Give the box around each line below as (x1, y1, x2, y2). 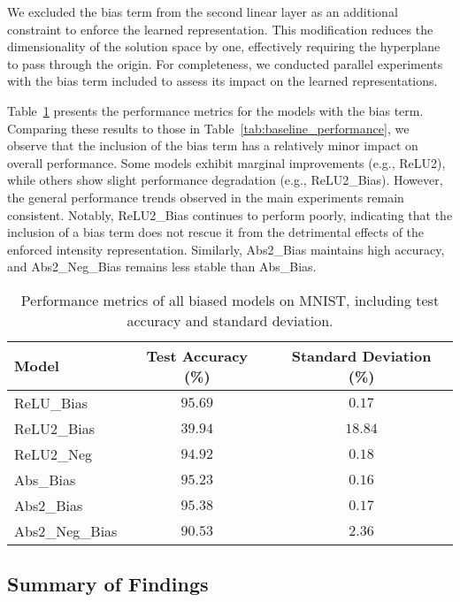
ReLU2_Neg (14, 443, 92, 464)
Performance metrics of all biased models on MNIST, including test (20, 289, 440, 310)
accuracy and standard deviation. (126, 309, 333, 331)
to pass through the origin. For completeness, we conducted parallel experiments (7, 54, 443, 72)
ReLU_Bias (14, 392, 88, 413)
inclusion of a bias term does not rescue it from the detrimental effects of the (7, 223, 425, 241)
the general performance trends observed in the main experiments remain (7, 187, 404, 206)
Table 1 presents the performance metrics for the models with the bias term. (7, 101, 424, 119)
